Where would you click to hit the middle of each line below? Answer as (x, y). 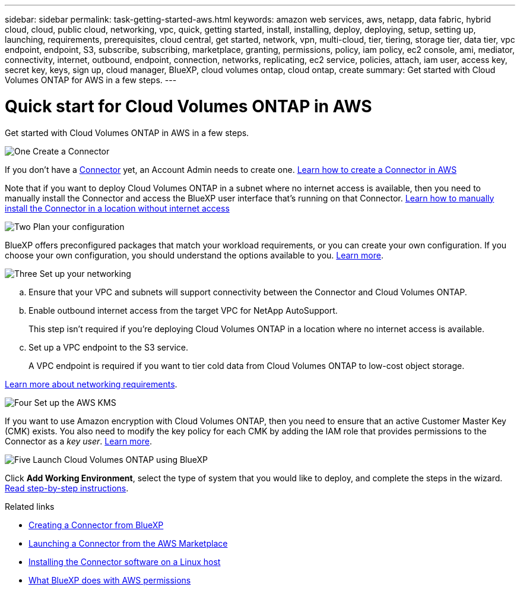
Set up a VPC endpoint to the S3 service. (108, 347)
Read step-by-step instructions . (67, 488)
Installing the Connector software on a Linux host (125, 561)
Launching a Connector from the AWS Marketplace (128, 543)
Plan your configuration (79, 226)
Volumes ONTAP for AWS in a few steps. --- (91, 80)
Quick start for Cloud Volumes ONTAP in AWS (188, 106)
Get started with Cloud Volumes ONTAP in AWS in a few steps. (127, 132)
